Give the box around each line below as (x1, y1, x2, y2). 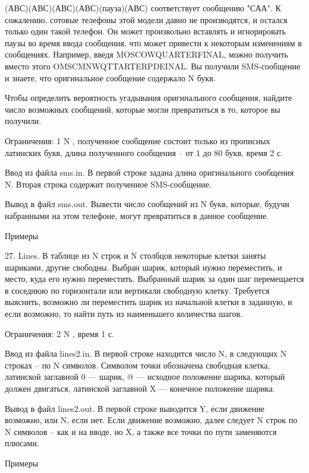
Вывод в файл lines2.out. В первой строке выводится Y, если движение (5, 402, 264, 414)
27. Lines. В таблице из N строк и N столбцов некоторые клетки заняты (5, 249, 266, 262)
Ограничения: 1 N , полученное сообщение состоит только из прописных (5, 134, 270, 147)
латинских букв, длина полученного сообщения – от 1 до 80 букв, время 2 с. (5, 146, 283, 158)
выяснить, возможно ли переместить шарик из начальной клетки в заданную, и (5, 296, 292, 308)
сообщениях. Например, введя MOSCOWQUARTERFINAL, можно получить (5, 48, 288, 61)
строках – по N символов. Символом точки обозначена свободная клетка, (5, 358, 270, 371)
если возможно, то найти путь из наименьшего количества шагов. (5, 307, 243, 320)
